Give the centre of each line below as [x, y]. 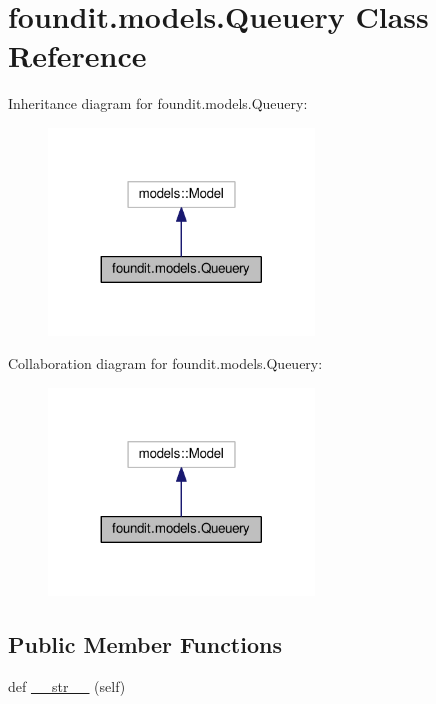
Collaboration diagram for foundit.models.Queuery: [165, 363]
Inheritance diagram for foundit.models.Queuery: [158, 103]
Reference [77, 55]
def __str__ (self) [67, 685]
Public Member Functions [145, 643]
